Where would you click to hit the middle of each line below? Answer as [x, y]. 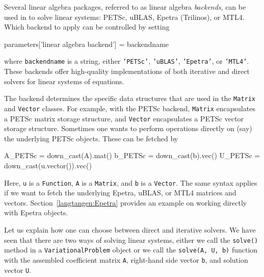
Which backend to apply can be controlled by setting [87, 27]
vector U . [18, 270]
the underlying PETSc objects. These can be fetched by [91, 138]
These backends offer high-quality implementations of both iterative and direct [127, 71]
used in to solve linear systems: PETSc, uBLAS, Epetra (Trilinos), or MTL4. [124, 17]
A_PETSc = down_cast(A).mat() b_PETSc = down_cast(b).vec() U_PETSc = [132, 155]
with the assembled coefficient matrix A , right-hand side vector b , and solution [126, 259]
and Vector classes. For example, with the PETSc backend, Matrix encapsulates [130, 108]
